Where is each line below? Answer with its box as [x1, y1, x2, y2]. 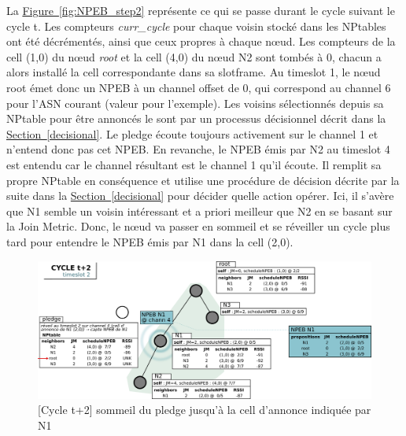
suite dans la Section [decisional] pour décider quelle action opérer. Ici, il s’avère [6, 187, 394, 204]
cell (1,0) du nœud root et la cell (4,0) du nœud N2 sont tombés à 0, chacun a [6, 48, 382, 65]
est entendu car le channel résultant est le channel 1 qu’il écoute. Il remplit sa [6, 156, 382, 172]
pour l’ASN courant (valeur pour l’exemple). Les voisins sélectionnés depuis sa [6, 94, 384, 111]
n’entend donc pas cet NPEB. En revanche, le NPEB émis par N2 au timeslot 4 [6, 141, 390, 157]
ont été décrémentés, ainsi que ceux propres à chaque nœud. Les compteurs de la [6, 33, 396, 50]
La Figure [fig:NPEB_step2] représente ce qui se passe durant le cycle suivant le [6, 2, 395, 18]
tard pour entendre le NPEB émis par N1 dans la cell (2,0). [6, 233, 293, 249]
